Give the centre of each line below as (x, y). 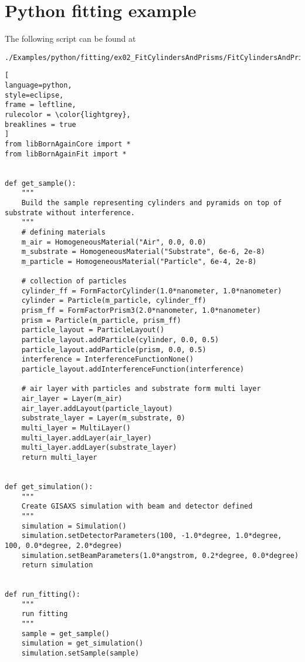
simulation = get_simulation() (82, 643)
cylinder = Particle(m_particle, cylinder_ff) (114, 301)
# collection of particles (74, 281)
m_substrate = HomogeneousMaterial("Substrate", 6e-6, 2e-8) (143, 252)
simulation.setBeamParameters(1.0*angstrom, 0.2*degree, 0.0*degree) (160, 555)
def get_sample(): (40, 183)
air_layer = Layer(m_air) (72, 399)
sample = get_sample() (65, 633)
